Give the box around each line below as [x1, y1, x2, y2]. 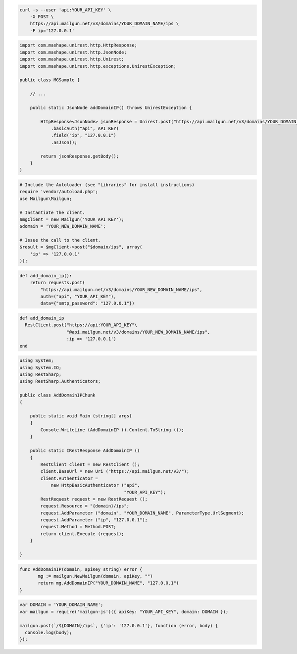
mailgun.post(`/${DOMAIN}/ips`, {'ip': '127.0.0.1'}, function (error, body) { [19, 623, 218, 628]
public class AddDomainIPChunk [19, 393, 96, 398]
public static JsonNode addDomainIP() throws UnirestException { [30, 104, 192, 110]
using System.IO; [19, 364, 62, 370]
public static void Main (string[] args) [30, 413, 132, 419]
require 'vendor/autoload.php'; [19, 189, 99, 195]
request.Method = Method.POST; [40, 524, 116, 530]
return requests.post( [30, 280, 85, 286]
